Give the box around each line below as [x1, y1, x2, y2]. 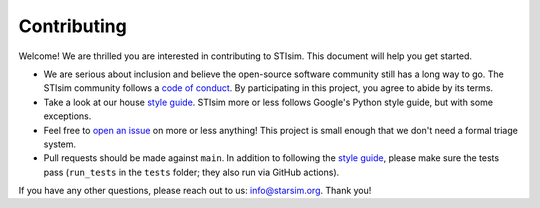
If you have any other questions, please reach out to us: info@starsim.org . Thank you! [18, 185, 372, 197]
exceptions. [43, 110, 92, 122]
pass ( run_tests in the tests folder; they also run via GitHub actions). [43, 166, 340, 178]
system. [43, 138, 77, 150]
